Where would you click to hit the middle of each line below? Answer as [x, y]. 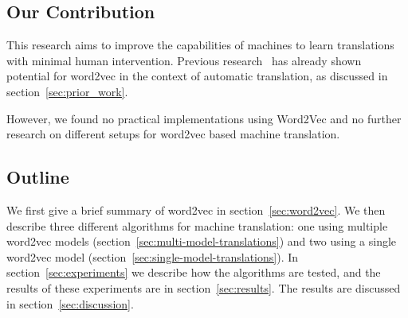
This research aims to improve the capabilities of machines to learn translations [200, 45]
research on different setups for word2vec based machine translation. [173, 134]
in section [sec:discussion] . [70, 303]
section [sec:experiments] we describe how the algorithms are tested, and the [194, 272]
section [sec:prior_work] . [67, 91]
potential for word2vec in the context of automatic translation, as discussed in [197, 76]
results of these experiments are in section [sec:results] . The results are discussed [204, 287]
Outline [38, 177]
